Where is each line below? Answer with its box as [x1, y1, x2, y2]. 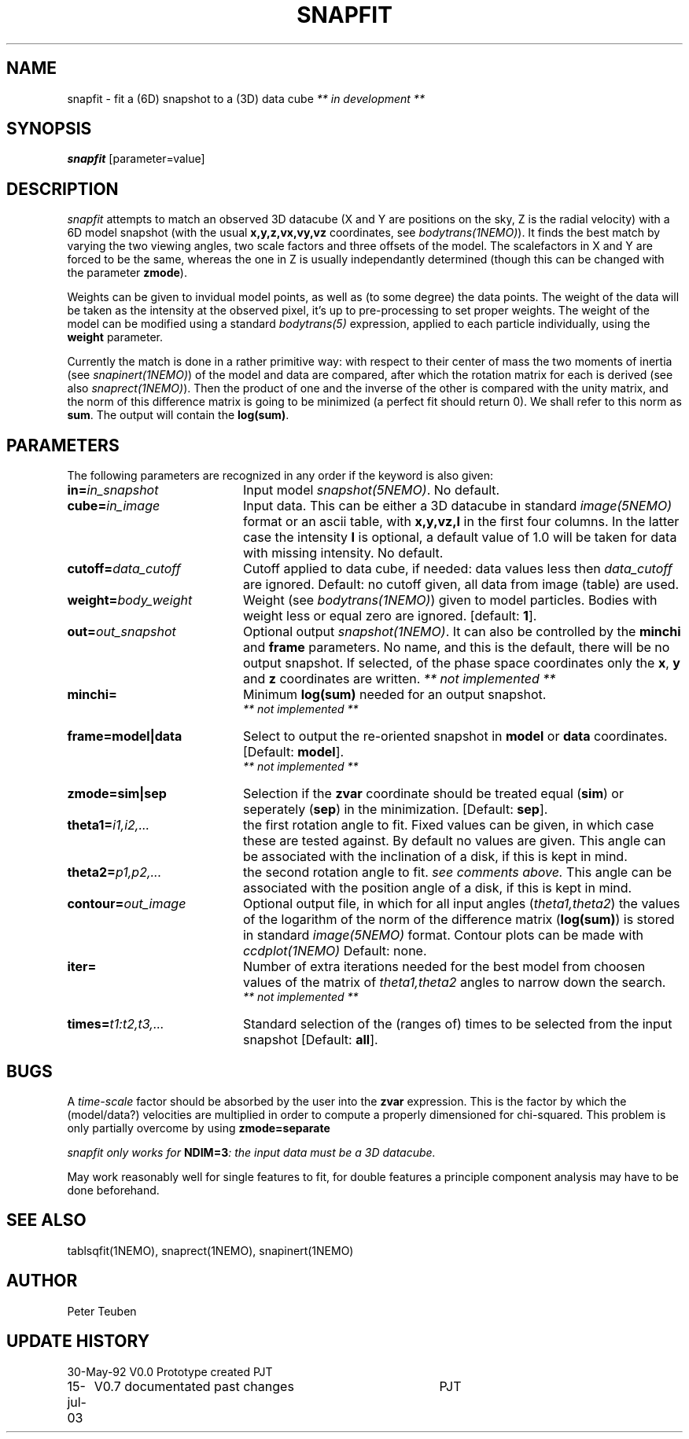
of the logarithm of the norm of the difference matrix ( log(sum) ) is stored [242, 911, 675, 928]
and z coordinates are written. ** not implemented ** [242, 671, 556, 687]
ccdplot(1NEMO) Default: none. [242, 943, 427, 959]
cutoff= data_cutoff [67, 561, 181, 577]
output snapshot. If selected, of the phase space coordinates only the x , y [242, 655, 680, 672]
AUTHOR [6, 1271, 78, 1291]
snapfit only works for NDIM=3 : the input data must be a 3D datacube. [67, 1145, 436, 1159]
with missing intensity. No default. [242, 545, 444, 561]
